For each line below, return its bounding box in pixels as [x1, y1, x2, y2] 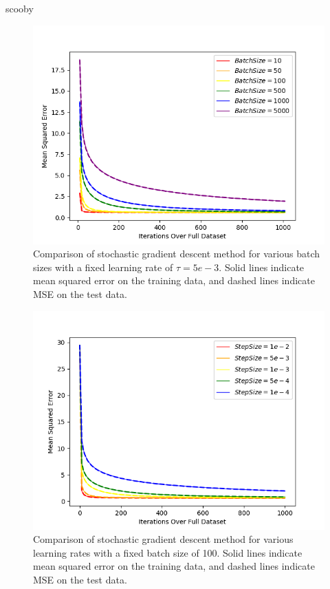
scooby [5, 1, 34, 15]
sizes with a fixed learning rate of [33, 259, 173, 274]
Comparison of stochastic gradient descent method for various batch [33, 246, 320, 261]
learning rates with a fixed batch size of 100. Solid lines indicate [33, 545, 302, 559]
